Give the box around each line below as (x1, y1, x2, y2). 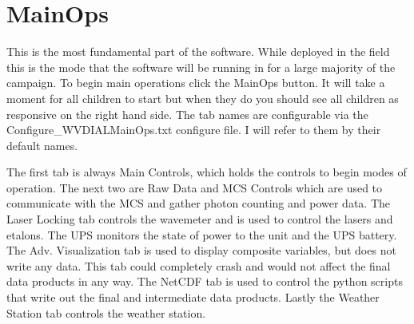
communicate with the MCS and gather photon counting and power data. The (6, 195, 390, 211)
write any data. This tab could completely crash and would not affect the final (6, 257, 391, 274)
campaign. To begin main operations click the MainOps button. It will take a (6, 74, 385, 91)
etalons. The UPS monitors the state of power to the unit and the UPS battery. (6, 226, 397, 243)
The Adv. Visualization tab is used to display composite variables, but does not (6, 242, 396, 259)
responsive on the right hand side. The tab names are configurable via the (6, 105, 368, 122)
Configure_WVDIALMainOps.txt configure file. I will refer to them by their (6, 121, 381, 138)
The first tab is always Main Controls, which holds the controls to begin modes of (6, 164, 407, 180)
